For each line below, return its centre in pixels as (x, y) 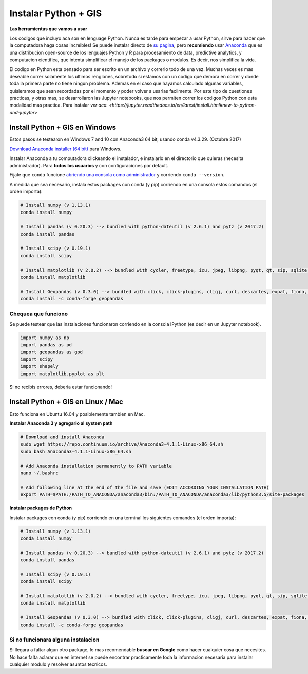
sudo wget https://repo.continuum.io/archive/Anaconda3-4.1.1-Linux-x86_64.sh (122, 444)
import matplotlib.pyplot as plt (62, 374)
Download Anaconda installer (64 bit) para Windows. (65, 149)
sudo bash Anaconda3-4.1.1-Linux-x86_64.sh (76, 451)
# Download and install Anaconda (62, 437)
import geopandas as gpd (52, 352)
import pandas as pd (46, 345)
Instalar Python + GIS (56, 13)
